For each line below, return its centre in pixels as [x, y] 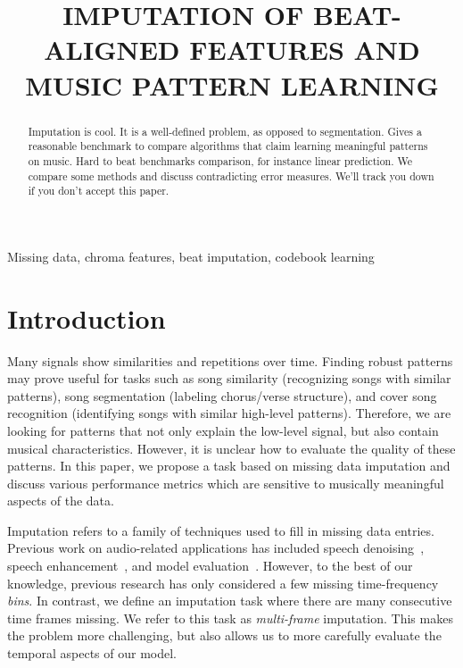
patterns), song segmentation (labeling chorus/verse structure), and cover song [222, 395]
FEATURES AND [305, 50]
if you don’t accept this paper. [99, 191]
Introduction [87, 317]
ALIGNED [112, 50]
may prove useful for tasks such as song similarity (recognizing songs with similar [229, 378]
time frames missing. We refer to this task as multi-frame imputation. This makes [230, 618]
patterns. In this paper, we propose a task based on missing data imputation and [229, 466]
